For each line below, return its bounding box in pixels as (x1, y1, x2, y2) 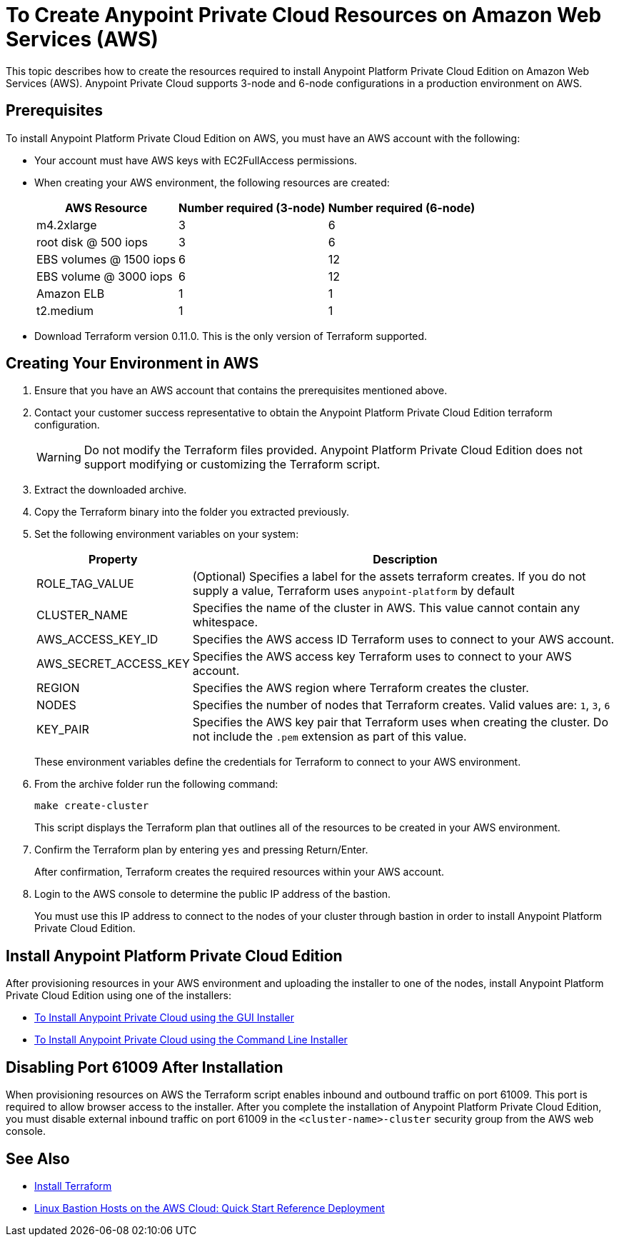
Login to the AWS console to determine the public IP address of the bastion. (34, 888, 391, 901)
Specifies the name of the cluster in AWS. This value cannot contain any (192, 601, 580, 616)
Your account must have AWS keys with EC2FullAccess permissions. (34, 154, 358, 166)
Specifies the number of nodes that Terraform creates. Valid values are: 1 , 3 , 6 (192, 698, 610, 713)
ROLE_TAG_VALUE (36, 576, 134, 591)
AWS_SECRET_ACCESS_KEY (36, 656, 190, 671)
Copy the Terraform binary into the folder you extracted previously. (34, 506, 349, 519)
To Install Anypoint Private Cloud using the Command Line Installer (34, 1033, 348, 1046)
